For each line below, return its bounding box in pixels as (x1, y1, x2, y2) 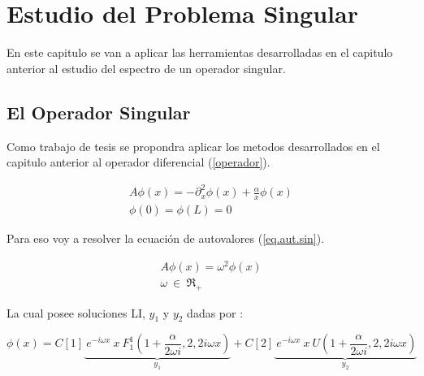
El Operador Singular (6, 99, 191, 124)
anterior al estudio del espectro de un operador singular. (6, 59, 286, 76)
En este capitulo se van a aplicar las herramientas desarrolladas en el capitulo (6, 44, 393, 61)
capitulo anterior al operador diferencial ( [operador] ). (6, 153, 270, 171)
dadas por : (187, 304, 244, 321)
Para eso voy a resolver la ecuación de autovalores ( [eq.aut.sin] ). (6, 230, 325, 247)
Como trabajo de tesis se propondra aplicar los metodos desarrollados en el (6, 137, 380, 154)
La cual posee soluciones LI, (6, 304, 145, 321)
